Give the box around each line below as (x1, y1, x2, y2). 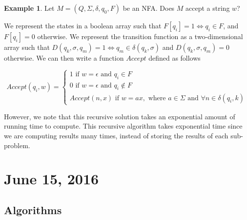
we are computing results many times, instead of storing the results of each (4, 130, 228, 140)
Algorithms (4, 202, 62, 217)
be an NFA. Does (123, 3, 175, 13)
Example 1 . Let (4, 3, 55, 13)
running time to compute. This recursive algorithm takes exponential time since (4, 121, 243, 131)
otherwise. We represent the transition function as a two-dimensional (37, 31, 243, 41)
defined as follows (148, 53, 201, 63)
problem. (4, 140, 30, 150)
